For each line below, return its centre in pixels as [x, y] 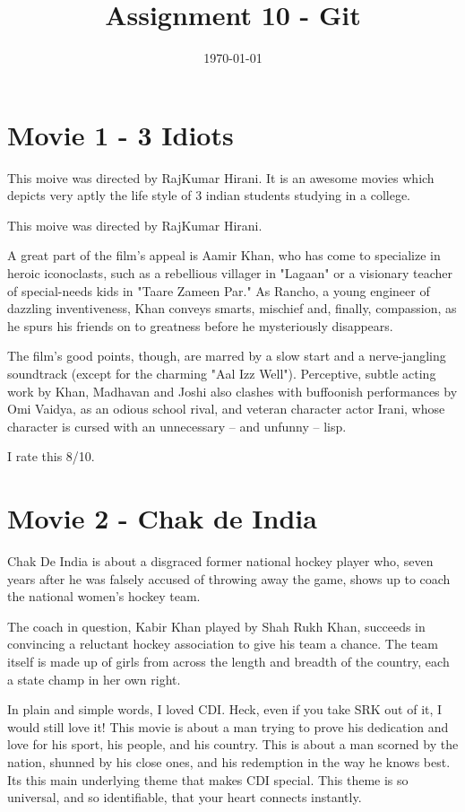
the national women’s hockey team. [104, 596]
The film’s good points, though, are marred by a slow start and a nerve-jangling [227, 356]
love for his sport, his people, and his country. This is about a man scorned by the [233, 744]
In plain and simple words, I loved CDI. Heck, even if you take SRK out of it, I [225, 709]
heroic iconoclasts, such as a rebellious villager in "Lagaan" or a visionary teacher [230, 273]
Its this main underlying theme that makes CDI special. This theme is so [208, 779]
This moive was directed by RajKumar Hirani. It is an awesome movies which [221, 177]
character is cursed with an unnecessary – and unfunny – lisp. [177, 426]
